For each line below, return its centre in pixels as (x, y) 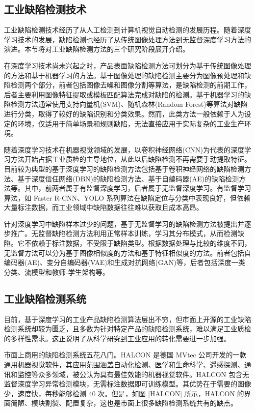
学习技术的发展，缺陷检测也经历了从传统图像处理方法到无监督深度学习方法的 (127, 39)
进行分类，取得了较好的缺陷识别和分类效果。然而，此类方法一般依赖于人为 (124, 113)
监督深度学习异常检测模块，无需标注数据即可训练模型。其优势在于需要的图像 (127, 384)
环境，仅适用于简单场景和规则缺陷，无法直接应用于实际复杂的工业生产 (131, 123)
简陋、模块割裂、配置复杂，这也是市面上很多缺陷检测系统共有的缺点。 (124, 403)
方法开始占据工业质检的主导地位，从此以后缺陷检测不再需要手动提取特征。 (131, 159)
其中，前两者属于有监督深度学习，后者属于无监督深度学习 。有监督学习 (138, 188)
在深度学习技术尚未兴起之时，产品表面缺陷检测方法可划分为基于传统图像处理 (127, 65)
